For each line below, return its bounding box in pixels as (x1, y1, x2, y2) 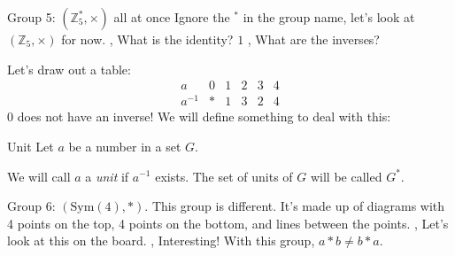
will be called (310, 167, 382, 185)
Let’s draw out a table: (7, 59, 131, 78)
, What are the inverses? (247, 30, 380, 48)
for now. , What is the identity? (61, 30, 234, 48)
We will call (7, 167, 71, 185)
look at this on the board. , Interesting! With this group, (7, 231, 315, 250)
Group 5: (7, 8, 56, 26)
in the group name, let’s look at (243, 8, 415, 26)
